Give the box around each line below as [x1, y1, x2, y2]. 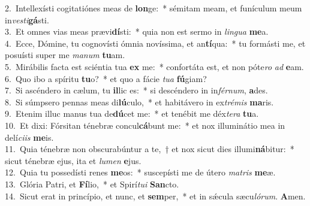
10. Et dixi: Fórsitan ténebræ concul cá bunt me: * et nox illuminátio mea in [5, 119, 285, 131]
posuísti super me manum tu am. [5, 49, 125, 61]
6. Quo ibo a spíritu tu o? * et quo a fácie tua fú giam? [5, 72, 207, 84]
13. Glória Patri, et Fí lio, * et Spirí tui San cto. [5, 177, 179, 190]
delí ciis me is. [5, 131, 54, 143]
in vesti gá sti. [5, 13, 49, 26]
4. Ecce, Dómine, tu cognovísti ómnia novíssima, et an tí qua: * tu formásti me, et [5, 37, 306, 49]
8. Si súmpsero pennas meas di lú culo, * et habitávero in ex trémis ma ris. [5, 95, 274, 108]
